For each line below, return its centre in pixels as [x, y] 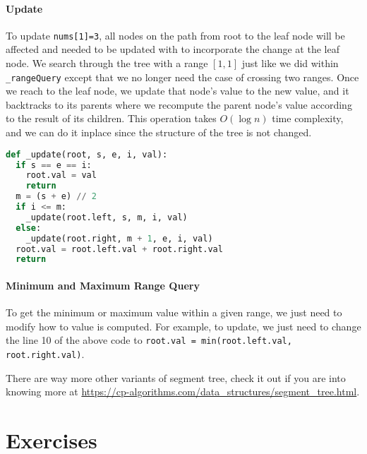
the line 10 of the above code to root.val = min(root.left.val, [149, 340]
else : [29, 228]
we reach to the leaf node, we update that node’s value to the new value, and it [178, 91]
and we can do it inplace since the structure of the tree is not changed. [159, 132]
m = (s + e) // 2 [56, 197]
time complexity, [308, 118]
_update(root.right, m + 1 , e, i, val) [119, 238]
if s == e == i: [54, 165]
